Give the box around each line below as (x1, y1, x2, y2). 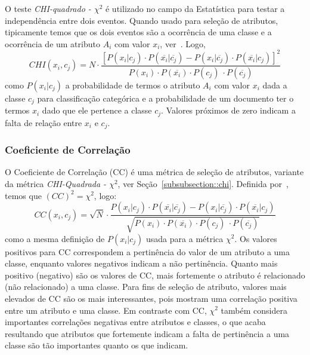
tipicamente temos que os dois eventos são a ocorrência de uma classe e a (5, 26, 272, 38)
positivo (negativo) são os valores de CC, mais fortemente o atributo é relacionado (5, 268, 305, 281)
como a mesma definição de (5, 232, 105, 244)
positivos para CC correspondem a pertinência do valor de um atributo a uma (5, 245, 290, 258)
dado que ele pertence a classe (42, 104, 152, 117)
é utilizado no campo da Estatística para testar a (105, 2, 285, 14)
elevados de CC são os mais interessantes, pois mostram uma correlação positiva (5, 292, 297, 304)
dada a (262, 78, 287, 91)
